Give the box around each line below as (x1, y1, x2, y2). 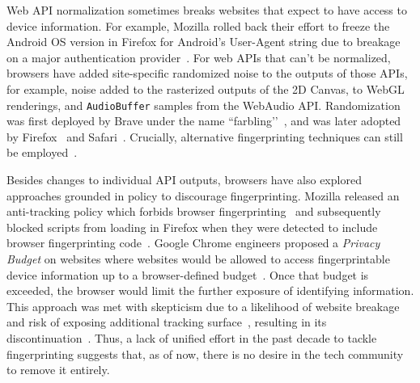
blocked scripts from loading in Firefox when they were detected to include (6, 218, 378, 235)
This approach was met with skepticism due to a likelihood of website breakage (6, 297, 400, 314)
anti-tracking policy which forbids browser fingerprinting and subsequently (6, 203, 381, 220)
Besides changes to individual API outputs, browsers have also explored (6, 171, 362, 187)
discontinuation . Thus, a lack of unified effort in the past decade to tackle (6, 329, 377, 346)
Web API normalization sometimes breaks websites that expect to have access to (6, 2, 407, 18)
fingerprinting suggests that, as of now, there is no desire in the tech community (6, 345, 404, 362)
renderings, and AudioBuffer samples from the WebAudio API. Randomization (6, 96, 401, 113)
